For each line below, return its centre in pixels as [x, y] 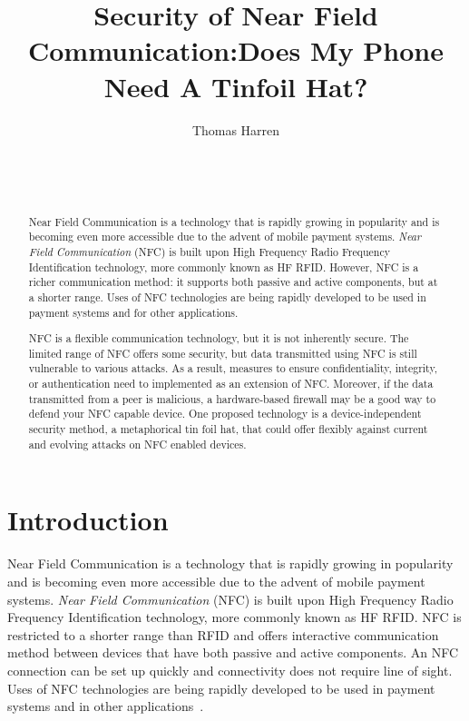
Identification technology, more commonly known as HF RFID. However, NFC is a [224, 267]
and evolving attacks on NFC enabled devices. [137, 444]
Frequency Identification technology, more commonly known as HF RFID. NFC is [234, 617]
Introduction [88, 520]
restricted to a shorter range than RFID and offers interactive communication [223, 634]
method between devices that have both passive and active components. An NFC [233, 652]
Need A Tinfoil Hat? [236, 86]
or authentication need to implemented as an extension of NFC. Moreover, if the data [231, 384]
